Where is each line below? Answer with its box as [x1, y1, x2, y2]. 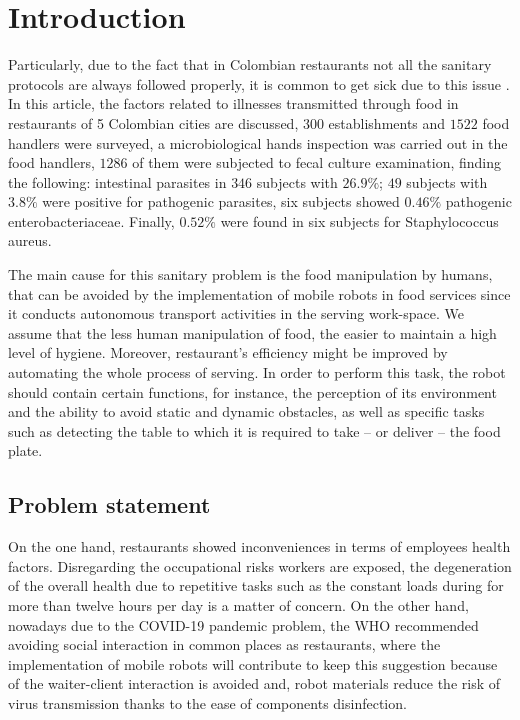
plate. [8, 440, 43, 461]
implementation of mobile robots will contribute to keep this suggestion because [8, 653, 498, 674]
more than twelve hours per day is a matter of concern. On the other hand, [8, 594, 469, 615]
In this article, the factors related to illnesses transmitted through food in [8, 93, 459, 114]
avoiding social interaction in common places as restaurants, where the [8, 634, 441, 655]
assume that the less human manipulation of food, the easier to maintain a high [8, 322, 497, 343]
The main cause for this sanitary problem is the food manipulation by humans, [8, 264, 493, 285]
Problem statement [8, 489, 211, 520]
